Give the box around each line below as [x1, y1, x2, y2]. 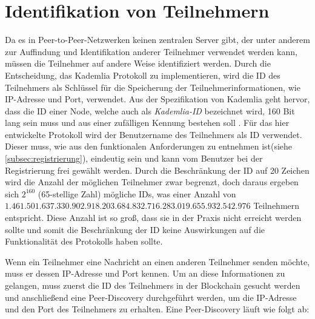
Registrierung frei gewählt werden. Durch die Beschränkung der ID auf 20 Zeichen [5, 163, 310, 176]
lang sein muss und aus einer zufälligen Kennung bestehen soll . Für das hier [5, 116, 290, 129]
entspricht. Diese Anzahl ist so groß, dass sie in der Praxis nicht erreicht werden [5, 211, 302, 224]
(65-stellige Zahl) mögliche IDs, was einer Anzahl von [38, 187, 236, 200]
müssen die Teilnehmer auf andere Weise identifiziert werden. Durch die [5, 57, 271, 70]
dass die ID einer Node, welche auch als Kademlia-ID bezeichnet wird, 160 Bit [5, 104, 295, 117]
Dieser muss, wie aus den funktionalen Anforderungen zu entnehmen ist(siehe [5, 140, 293, 153]
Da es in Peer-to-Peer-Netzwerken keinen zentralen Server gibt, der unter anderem [5, 33, 310, 46]
